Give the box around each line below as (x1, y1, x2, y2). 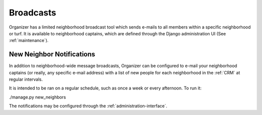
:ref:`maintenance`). (9, 38, 49, 43)
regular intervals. (9, 76, 43, 82)
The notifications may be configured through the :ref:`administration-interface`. (9, 103, 167, 109)
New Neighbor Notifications (9, 50, 96, 58)
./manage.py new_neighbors (9, 94, 66, 100)
